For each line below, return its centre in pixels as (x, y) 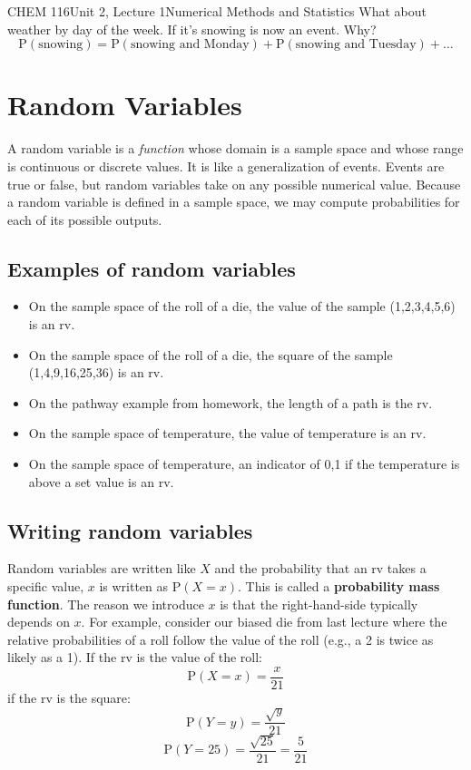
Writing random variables (130, 530)
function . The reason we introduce (106, 604)
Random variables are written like (102, 568)
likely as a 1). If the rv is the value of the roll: (135, 657)
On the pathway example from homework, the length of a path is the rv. (231, 402)
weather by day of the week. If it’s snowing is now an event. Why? (192, 29)
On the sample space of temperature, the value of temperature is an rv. (227, 433)
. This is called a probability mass (339, 586)
